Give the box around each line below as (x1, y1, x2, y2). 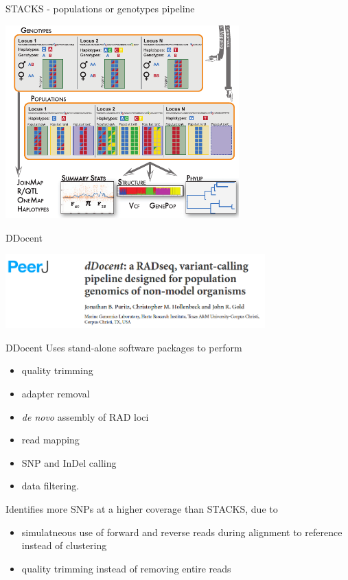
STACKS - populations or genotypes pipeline (5, 1, 195, 15)
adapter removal (21, 386, 90, 400)
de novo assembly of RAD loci (21, 409, 149, 424)
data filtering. (21, 478, 80, 493)
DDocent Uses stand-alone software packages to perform (5, 340, 242, 354)
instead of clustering (21, 538, 107, 553)
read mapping (21, 432, 80, 447)
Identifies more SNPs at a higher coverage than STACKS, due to (5, 501, 278, 515)
